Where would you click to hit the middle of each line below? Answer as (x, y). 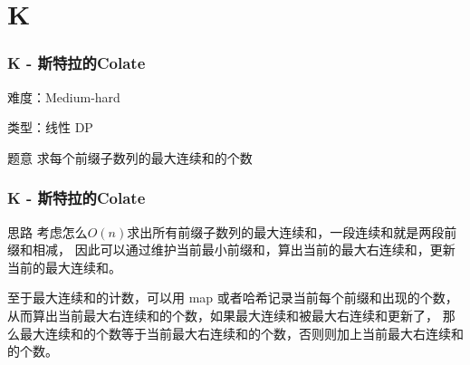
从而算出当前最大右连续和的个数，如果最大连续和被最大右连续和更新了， (223, 315)
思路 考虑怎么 (48, 231)
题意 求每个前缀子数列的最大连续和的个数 (130, 157)
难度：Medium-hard (64, 96)
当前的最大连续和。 (64, 267)
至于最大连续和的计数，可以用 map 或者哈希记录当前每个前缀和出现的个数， (233, 298)
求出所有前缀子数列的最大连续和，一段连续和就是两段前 (292, 231)
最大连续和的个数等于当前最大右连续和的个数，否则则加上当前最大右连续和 (241, 333)
